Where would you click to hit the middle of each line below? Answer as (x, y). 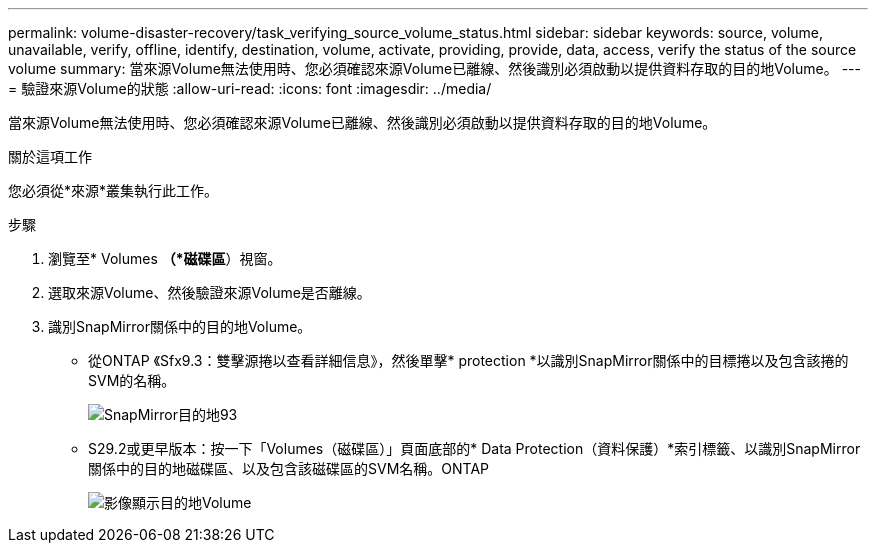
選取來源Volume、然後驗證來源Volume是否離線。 (209, 292)
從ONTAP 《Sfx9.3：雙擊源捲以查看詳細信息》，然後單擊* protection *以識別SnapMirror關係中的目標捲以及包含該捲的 (468, 360)
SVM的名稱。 (132, 380)
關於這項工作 (50, 156)
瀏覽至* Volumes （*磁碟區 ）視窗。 (165, 258)
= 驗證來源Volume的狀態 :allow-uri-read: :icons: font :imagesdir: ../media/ (250, 88)
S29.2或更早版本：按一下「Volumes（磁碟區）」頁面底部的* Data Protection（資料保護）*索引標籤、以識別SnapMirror (474, 448)
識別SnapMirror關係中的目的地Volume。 (180, 326)
